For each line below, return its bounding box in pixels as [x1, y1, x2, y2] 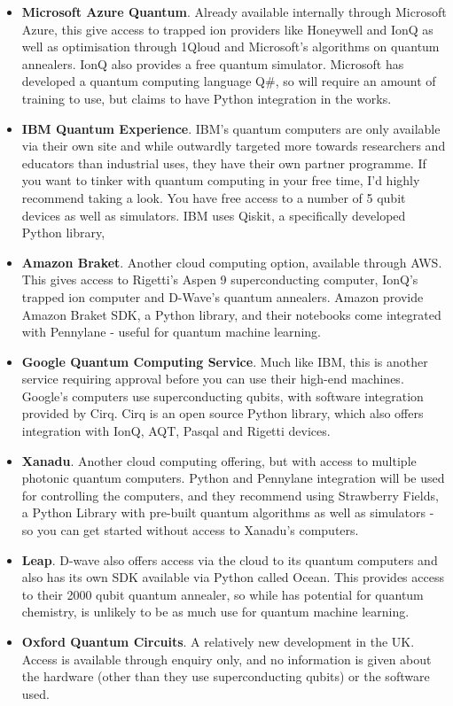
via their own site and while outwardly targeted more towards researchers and [21, 136, 446, 155]
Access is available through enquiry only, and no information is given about [21, 649, 432, 668]
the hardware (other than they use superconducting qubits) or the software [21, 667, 430, 686]
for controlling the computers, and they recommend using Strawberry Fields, [21, 485, 439, 504]
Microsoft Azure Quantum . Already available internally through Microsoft [21, 3, 447, 20]
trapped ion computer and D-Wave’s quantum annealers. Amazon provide [21, 287, 424, 306]
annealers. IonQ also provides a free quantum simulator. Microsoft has [21, 54, 404, 73]
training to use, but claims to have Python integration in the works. [21, 89, 392, 107]
